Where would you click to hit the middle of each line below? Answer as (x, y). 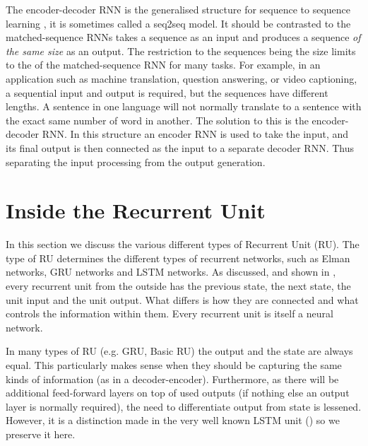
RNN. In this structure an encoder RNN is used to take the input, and (195, 134)
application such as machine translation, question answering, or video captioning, (182, 78)
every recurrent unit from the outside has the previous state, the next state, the (178, 286)
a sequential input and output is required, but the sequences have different (167, 92)
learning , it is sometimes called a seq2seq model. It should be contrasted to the (178, 23)
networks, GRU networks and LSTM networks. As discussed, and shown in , (171, 272)
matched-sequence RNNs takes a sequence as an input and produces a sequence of (183, 37)
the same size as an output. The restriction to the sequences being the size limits (181, 51)
